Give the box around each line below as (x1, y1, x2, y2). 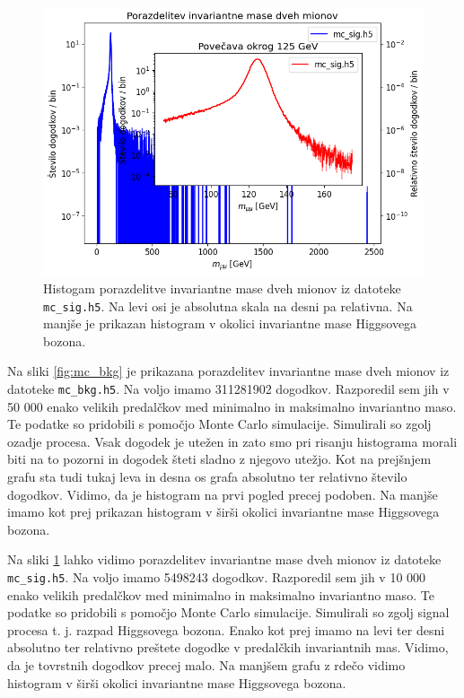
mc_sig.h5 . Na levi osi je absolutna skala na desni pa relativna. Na (43, 296, 413, 315)
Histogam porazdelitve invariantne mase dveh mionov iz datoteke (43, 278, 401, 297)
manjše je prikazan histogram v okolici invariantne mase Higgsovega (43, 314, 417, 333)
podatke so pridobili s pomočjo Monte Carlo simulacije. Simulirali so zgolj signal (7, 603, 450, 622)
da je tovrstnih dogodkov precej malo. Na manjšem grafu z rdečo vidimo (7, 656, 406, 674)
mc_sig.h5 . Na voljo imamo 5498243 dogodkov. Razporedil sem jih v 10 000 (7, 567, 426, 586)
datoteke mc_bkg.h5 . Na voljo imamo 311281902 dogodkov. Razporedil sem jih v (7, 379, 450, 397)
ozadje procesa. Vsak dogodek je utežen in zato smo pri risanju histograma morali (7, 432, 458, 450)
